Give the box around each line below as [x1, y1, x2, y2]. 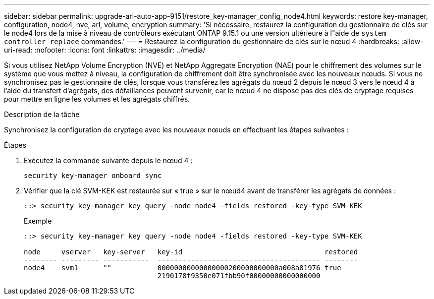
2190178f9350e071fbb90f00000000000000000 [157, 272, 321, 280]
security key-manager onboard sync [24, 172, 162, 179]
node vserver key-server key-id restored [24, 248, 358, 256]
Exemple [24, 217, 52, 225]
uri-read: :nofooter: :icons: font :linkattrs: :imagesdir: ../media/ [4, 46, 206, 54]
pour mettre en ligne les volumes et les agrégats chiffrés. [4, 95, 190, 103]
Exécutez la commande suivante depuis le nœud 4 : [24, 156, 193, 165]
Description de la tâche [4, 110, 80, 119]
